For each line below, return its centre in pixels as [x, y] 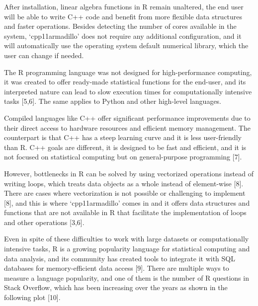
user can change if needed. [44, 55]
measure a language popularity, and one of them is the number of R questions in [127, 277]
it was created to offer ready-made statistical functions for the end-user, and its [125, 82]
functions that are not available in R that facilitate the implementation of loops [125, 212]
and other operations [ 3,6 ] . [44, 222]
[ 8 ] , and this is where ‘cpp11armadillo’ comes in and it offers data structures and [127, 202]
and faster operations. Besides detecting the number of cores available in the [120, 26]
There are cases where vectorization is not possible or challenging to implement [125, 193]
